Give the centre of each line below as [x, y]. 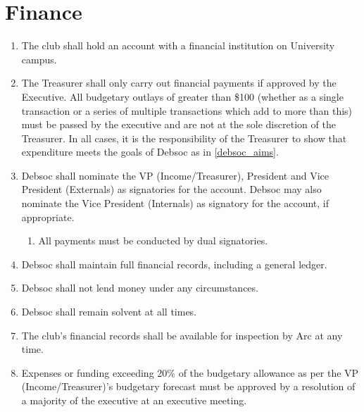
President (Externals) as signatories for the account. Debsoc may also [171, 189]
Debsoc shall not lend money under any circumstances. [140, 288]
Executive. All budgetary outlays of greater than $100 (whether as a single [182, 96]
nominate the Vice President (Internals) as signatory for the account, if [175, 203]
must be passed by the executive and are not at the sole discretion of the [178, 124]
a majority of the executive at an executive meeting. [134, 400]
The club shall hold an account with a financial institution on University [178, 45]
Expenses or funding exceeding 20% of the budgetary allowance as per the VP [190, 372]
